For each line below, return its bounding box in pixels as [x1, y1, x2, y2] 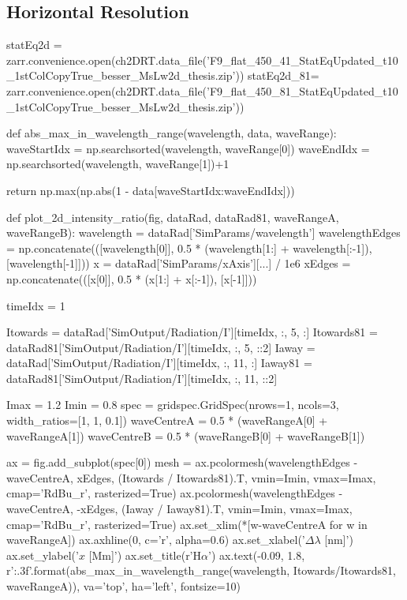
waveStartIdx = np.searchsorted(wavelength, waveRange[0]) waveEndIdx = [6, 140, 370, 156]
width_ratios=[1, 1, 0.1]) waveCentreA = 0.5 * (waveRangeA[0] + [6, 412, 328, 429]
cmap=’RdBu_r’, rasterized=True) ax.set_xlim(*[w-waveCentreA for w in [6, 516, 368, 532]
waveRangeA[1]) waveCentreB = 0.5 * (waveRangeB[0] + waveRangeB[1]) [6, 427, 365, 444]
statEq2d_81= [248, 67, 319, 84]
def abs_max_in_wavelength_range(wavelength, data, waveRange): [6, 125, 337, 141]
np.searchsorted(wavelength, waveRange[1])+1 [6, 156, 230, 172]
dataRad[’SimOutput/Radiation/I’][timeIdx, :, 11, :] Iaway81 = [6, 354, 312, 371]
